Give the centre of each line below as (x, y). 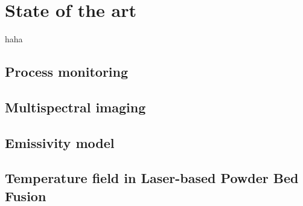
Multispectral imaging (75, 107)
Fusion (26, 195)
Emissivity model (60, 142)
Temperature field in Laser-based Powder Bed (152, 178)
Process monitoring (67, 72)
